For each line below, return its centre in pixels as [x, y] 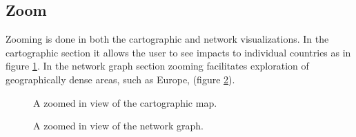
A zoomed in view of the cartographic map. [125, 102]
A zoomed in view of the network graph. [119, 126]
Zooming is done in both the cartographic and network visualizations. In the [167, 39]
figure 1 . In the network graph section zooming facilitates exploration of [157, 66]
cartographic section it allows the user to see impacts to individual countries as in [178, 52]
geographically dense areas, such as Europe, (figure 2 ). [120, 79]
